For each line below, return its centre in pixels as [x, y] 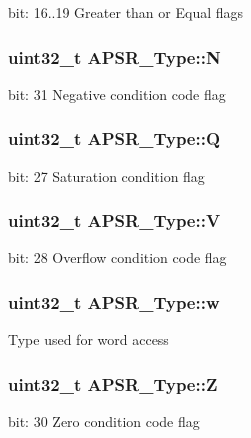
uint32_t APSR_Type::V [114, 220]
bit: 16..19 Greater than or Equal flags [126, 12]
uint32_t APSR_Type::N [114, 56]
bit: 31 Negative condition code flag [117, 93]
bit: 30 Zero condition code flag [104, 421]
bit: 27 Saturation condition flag [106, 175]
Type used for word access [88, 339]
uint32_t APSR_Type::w [114, 301]
